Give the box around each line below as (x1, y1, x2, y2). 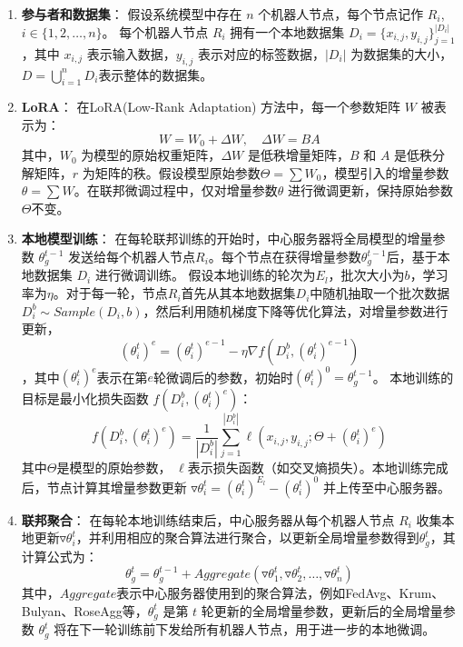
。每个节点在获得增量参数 (208, 247, 361, 266)
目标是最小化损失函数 (21, 389, 149, 408)
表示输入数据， (86, 44, 176, 63)
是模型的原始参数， (56, 457, 172, 476)
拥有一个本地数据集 (230, 23, 345, 42)
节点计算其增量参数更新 (46, 477, 187, 496)
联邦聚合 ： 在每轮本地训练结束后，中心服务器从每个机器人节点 (21, 510, 395, 529)
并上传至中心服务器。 (322, 477, 450, 496)
